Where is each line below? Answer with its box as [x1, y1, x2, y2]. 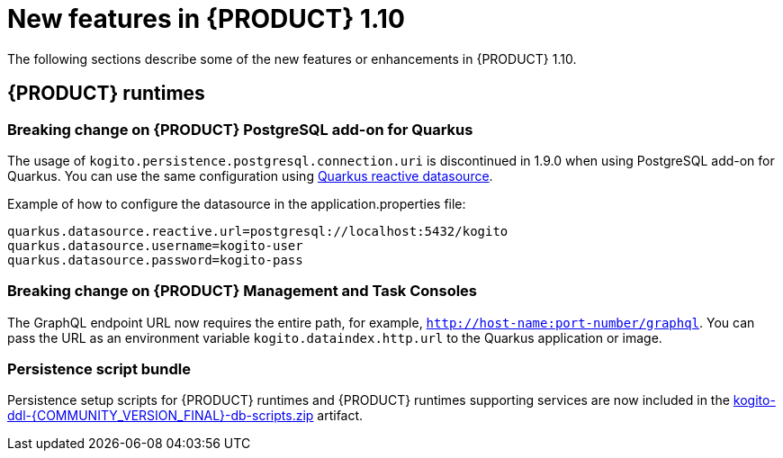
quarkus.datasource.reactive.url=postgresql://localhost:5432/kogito [7, 223, 508, 238]
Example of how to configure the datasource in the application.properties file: [7, 195, 466, 211]
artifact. [317, 408, 364, 424]
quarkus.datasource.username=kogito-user [7, 238, 303, 253]
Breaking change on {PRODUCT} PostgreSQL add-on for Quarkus [7, 120, 473, 139]
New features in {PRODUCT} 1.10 [7, 4, 405, 34]
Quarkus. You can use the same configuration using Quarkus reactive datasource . [7, 167, 493, 184]
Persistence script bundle [7, 360, 191, 379]
